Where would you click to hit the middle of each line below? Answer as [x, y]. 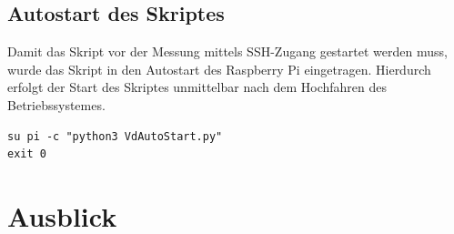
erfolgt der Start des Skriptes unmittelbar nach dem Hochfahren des [197, 87]
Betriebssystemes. [56, 104]
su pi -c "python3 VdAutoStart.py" [115, 136]
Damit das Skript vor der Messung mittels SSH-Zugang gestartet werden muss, [227, 51]
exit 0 [27, 154]
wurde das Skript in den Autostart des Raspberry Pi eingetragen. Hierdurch [219, 69]
